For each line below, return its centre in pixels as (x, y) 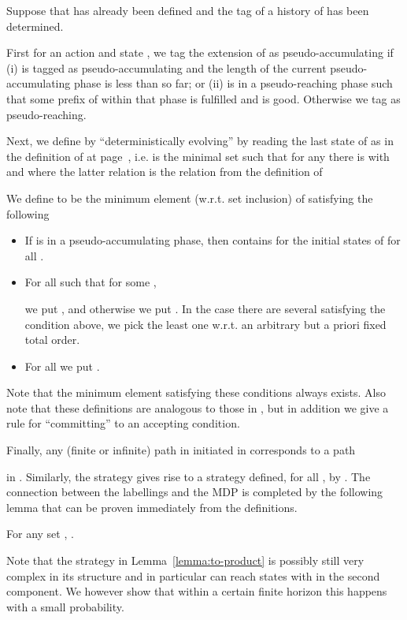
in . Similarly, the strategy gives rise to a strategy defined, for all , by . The (189, 476)
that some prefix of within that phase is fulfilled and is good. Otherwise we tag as (203, 98)
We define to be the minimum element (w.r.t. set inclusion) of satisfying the (190, 198)
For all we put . (62, 366)
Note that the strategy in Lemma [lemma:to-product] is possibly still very (185, 560)
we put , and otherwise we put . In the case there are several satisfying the (205, 308)
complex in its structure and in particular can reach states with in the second (193, 575)
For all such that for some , (91, 282)
